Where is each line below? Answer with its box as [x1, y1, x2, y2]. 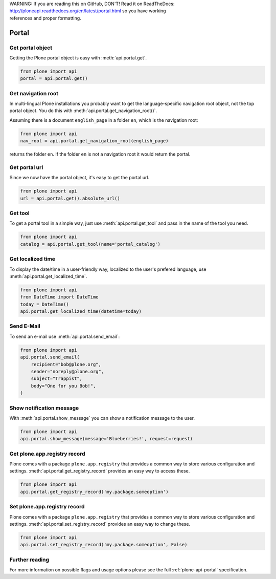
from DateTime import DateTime [20, 294, 99, 300]
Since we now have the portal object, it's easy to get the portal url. [9, 175, 150, 181]
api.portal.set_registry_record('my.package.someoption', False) [20, 542, 188, 548]
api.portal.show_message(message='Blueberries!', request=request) [20, 436, 193, 442]
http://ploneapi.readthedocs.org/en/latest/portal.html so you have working [9, 8, 166, 14]
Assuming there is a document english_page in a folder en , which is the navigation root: [9, 117, 198, 123]
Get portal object [9, 44, 53, 51]
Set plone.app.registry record [9, 503, 85, 510]
